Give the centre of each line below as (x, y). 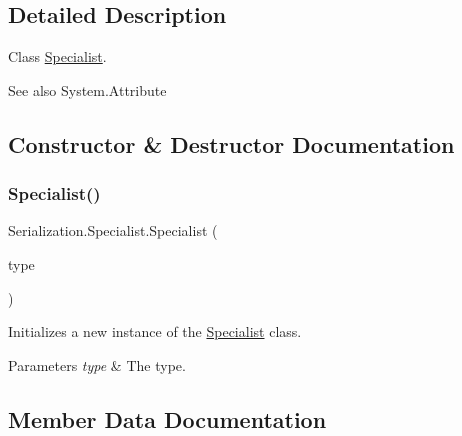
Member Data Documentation (167, 418)
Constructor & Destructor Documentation (231, 143)
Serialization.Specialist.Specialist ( (113, 230)
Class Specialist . (57, 56)
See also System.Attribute (87, 89)
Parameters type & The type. (97, 364)
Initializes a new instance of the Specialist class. (155, 331)
